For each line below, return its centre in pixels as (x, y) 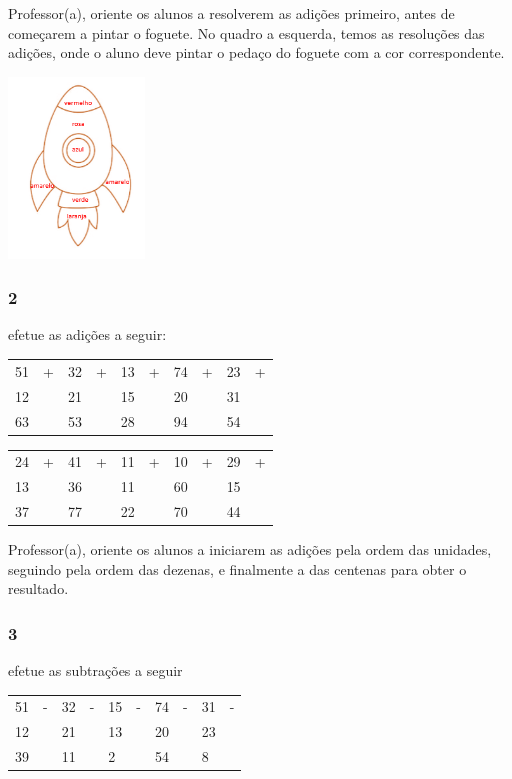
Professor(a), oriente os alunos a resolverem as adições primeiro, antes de (231, 13)
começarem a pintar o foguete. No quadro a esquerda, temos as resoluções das (246, 32)
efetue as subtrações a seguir (95, 670)
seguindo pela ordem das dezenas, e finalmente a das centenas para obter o (237, 568)
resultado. (38, 588)
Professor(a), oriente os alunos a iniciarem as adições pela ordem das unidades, (250, 549)
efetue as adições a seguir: (87, 334)
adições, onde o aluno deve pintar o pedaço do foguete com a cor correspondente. (256, 52)
